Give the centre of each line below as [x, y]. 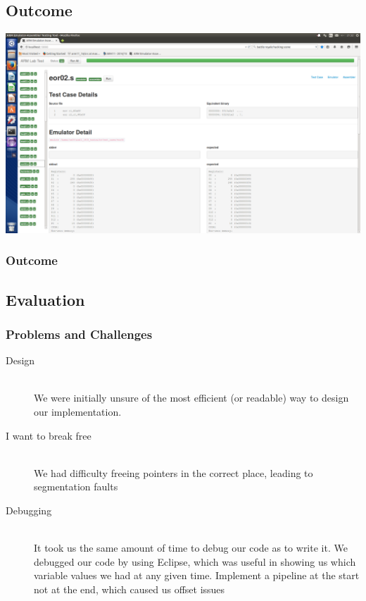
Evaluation [45, 299]
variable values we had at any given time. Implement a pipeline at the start [197, 575]
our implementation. [78, 411]
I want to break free [49, 435]
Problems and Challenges [79, 334]
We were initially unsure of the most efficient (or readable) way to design [191, 398]
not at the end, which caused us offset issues [130, 589]
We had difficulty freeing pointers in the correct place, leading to [173, 472]
